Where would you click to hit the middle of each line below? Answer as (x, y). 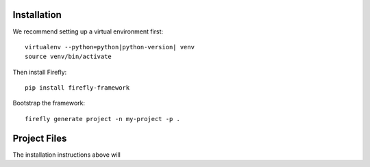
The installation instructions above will (67, 155)
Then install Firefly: (40, 72)
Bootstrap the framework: (49, 103)
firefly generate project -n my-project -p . (103, 119)
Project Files (40, 138)
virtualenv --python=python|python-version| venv (110, 47)
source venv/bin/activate (69, 57)
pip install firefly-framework (77, 88)
